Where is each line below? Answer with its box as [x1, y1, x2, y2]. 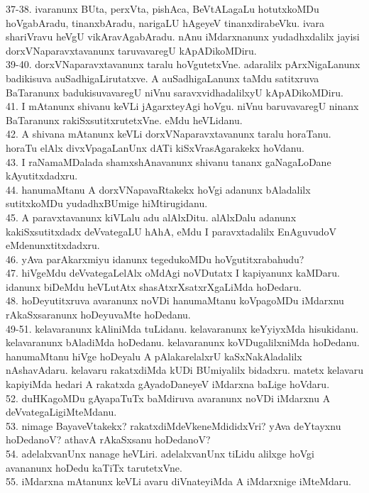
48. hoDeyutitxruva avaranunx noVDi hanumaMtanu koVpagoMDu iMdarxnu [6, 293, 344, 308]
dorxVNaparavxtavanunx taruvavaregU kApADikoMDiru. [6, 43, 257, 57]
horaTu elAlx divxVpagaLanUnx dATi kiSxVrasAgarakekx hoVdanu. [6, 140, 304, 155]
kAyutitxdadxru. [6, 168, 78, 183]
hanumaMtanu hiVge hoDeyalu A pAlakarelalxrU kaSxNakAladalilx [6, 348, 302, 363]
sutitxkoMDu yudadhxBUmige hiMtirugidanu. [6, 196, 208, 211]
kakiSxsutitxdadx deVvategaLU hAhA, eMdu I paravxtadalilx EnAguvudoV [6, 223, 337, 238]
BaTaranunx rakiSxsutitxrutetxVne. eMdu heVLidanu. [6, 112, 243, 127]
